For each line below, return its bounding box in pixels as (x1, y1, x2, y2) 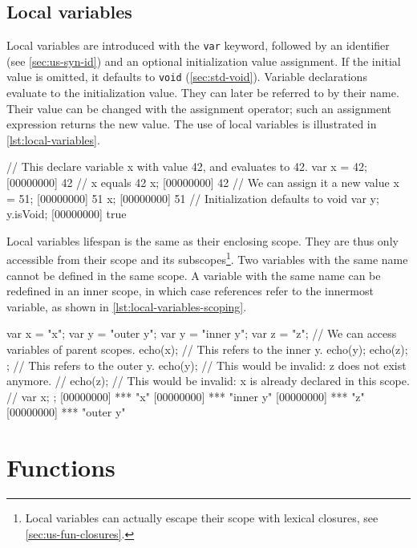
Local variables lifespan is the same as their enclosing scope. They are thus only (6, 232, 399, 249)
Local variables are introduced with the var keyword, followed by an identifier (6, 37, 390, 54)
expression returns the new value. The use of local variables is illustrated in (6, 116, 377, 132)
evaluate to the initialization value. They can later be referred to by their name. (6, 84, 399, 101)
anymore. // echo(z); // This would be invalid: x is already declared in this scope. (6, 372, 410, 389)
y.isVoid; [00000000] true (6, 205, 127, 222)
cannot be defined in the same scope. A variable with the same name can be (6, 266, 381, 283)
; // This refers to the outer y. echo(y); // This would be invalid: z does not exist (6, 356, 407, 373)
